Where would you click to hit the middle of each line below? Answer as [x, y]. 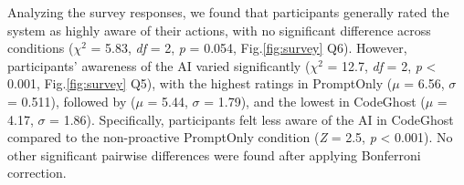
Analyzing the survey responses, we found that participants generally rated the [228, 12]
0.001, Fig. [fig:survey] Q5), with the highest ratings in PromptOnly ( [200, 83]
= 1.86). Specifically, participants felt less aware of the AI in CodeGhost [252, 119]
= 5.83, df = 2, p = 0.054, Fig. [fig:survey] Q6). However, [249, 48]
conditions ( [41, 48]
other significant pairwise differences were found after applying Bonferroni [214, 154]
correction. [37, 173]
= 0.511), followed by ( [72, 101]
